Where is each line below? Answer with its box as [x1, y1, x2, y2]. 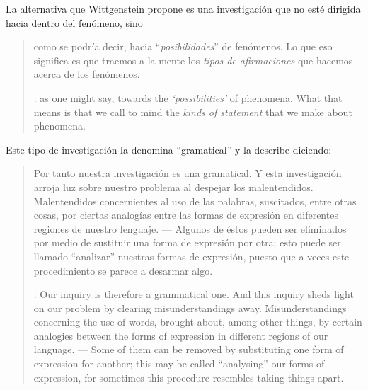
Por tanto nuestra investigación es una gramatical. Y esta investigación [33, 166, 342, 180]
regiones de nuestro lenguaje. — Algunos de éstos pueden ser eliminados [33, 221, 347, 236]
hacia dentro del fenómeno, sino [6, 15, 143, 30]
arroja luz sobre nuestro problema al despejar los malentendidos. [33, 179, 314, 194]
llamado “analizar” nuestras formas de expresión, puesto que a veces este [33, 248, 350, 263]
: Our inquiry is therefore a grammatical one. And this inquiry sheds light [33, 287, 354, 302]
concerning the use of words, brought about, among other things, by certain [33, 314, 362, 329]
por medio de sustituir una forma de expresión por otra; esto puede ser [33, 235, 341, 250]
